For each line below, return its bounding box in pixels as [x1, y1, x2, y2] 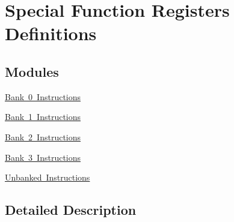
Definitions [5, 21, 97, 46]
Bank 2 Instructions [5, 130, 81, 143]
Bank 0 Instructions [5, 90, 81, 103]
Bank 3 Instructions [5, 151, 81, 163]
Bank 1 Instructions [5, 110, 81, 123]
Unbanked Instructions [5, 171, 90, 184]
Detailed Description [5, 200, 137, 219]
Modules [5, 62, 59, 80]
